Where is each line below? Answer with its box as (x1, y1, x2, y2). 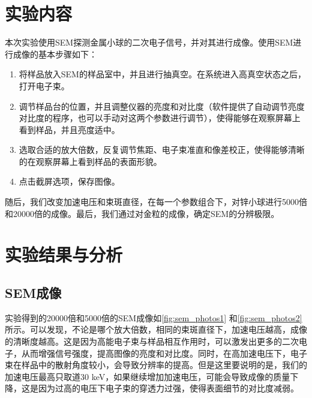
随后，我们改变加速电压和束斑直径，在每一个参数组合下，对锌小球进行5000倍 (5, 195, 307, 208)
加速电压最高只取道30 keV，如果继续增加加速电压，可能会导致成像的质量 (5, 370, 290, 382)
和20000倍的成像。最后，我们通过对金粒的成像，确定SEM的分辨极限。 (5, 207, 280, 219)
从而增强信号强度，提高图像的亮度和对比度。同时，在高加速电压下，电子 (21, 346, 307, 359)
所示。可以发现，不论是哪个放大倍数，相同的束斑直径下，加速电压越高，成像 (5, 323, 307, 336)
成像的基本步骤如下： (13, 47, 97, 60)
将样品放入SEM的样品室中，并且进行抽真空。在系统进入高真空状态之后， (19, 68, 306, 80)
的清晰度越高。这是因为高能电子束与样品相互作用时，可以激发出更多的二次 (5, 335, 299, 348)
